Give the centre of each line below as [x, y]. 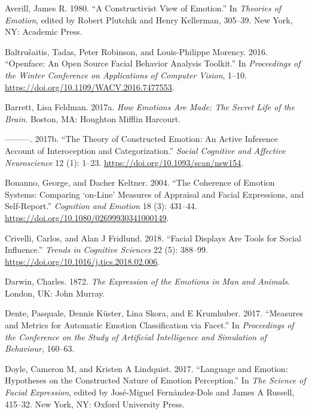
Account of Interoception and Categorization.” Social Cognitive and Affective [145, 150]
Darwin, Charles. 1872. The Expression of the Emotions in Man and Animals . [147, 281]
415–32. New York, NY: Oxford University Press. [95, 404]
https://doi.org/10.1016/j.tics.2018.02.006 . [82, 261]
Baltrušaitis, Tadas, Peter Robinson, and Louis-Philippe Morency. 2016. [136, 51]
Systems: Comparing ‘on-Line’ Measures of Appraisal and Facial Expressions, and [155, 194]
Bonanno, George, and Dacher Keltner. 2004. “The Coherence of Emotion [140, 182]
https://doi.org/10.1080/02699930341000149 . [87, 217]
